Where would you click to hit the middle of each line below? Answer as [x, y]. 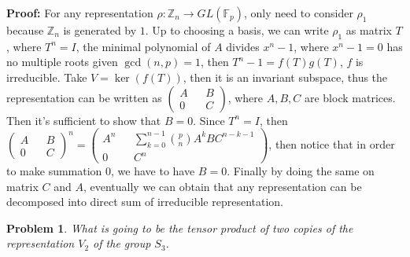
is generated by [100, 30]
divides [243, 46]
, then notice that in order [332, 144]
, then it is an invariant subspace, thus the [285, 77]
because [25, 30]
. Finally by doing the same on [301, 171]
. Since [209, 120]
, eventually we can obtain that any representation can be [222, 186]
